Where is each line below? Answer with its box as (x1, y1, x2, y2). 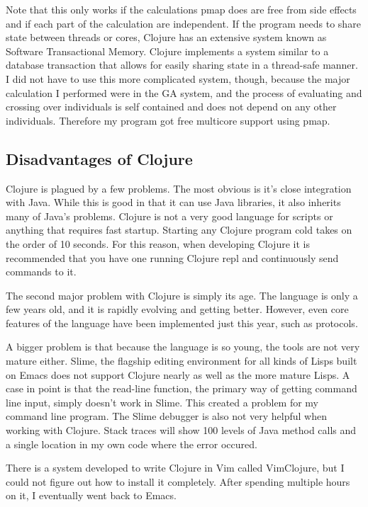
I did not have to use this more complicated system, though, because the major (6, 71, 350, 86)
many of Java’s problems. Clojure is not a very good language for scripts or (6, 208, 333, 223)
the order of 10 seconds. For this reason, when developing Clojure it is (6, 236, 310, 251)
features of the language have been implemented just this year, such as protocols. (6, 315, 358, 330)
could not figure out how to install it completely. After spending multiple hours (6, 474, 350, 489)
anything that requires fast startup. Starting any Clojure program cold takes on (6, 222, 352, 237)
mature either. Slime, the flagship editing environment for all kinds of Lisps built (6, 353, 357, 368)
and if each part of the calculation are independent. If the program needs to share (6, 16, 361, 30)
